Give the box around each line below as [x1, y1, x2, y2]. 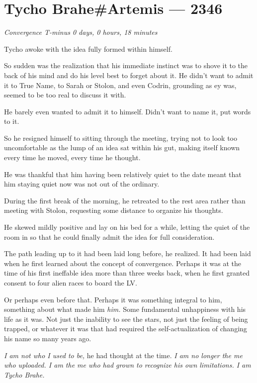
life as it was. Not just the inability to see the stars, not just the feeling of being [4, 313, 248, 324]
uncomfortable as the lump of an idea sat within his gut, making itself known [4, 142, 240, 153]
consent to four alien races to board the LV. [4, 278, 138, 287]
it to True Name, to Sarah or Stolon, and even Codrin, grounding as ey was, [4, 80, 237, 90]
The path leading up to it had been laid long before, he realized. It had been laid [4, 248, 251, 259]
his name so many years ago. [4, 333, 91, 343]
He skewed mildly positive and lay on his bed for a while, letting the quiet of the [4, 222, 250, 232]
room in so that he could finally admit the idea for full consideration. [4, 231, 215, 242]
